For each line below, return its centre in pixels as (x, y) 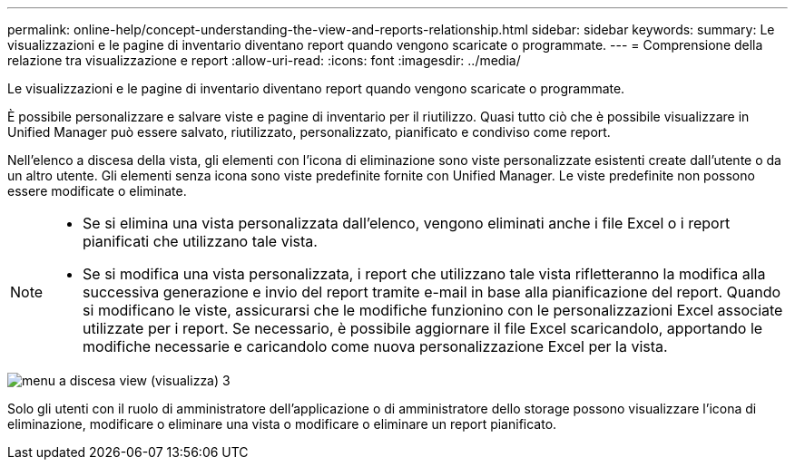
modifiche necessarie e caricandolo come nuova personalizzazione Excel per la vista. (375, 346)
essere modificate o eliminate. (97, 191)
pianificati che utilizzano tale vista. (200, 241)
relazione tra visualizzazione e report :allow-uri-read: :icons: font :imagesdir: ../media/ (264, 60)
